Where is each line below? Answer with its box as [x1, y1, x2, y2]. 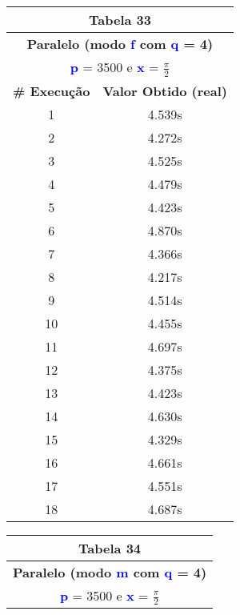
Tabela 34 [78, 538, 142, 557]
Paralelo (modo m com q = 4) [13, 562, 207, 581]
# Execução [13, 81, 90, 100]
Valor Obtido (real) [102, 81, 227, 100]
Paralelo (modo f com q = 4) [26, 34, 214, 53]
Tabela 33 [89, 10, 151, 29]
